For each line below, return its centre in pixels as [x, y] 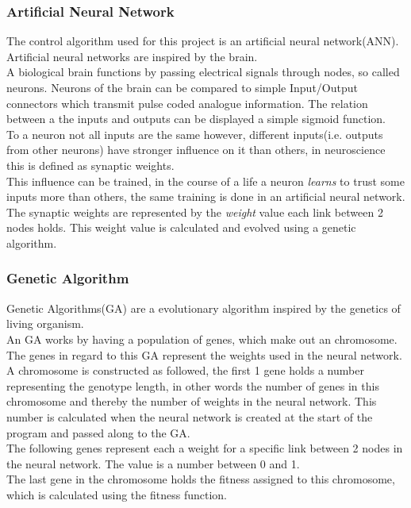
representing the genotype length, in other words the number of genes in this [193, 385]
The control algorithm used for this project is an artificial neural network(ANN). [203, 41]
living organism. [45, 323]
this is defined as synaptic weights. [90, 165]
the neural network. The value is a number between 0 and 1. [153, 463]
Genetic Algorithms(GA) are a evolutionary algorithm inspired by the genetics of [204, 308]
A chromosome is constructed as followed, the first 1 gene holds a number [185, 370]
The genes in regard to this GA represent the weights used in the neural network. [204, 354]
